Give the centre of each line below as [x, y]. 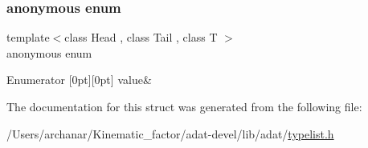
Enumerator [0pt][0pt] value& [79, 80]
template [28, 37]
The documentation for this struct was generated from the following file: [184, 106]
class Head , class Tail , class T [141, 37]
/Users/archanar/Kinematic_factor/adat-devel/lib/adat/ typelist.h [170, 133]
